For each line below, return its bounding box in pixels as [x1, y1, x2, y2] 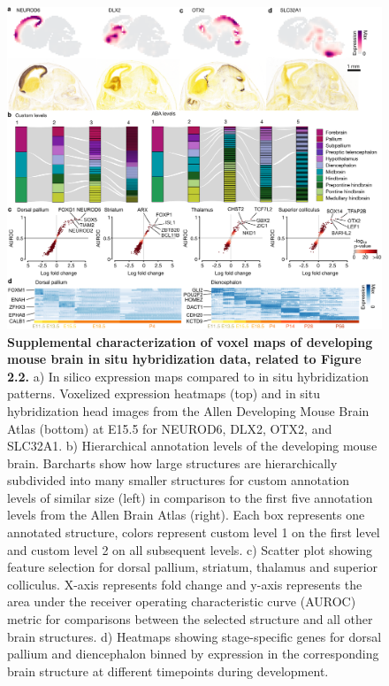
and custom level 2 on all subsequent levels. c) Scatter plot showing [7, 540, 372, 559]
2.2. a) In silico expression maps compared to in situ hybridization [7, 366, 369, 385]
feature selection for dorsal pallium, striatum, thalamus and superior [7, 558, 378, 576]
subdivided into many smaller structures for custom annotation [7, 471, 350, 489]
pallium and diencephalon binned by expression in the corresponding [7, 644, 379, 663]
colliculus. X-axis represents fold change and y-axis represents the [7, 574, 362, 593]
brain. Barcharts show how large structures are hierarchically [7, 453, 338, 472]
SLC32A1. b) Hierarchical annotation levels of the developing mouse [7, 436, 378, 455]
